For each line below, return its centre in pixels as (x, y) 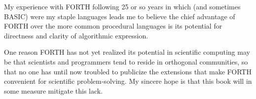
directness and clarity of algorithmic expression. (76, 35)
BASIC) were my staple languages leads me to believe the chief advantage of (120, 16)
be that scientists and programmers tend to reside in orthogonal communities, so (126, 61)
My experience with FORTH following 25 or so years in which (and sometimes (122, 6)
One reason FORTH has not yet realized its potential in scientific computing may (127, 52)
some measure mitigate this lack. (54, 90)
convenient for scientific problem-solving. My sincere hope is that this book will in (128, 81)
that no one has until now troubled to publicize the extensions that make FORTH (128, 71)
